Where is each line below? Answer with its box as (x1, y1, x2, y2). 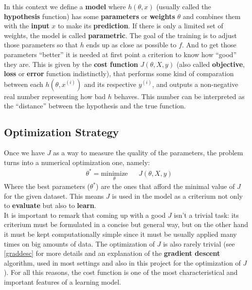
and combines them (182, 11, 241, 21)
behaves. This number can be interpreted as (114, 91, 245, 101)
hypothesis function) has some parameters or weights (4, 11, 175, 21)
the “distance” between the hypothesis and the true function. (4, 101, 186, 111)
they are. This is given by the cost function (4, 59, 138, 69)
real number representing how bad (4, 91, 106, 101)
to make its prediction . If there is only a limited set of (57, 21, 223, 31)
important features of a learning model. (4, 277, 121, 287)
